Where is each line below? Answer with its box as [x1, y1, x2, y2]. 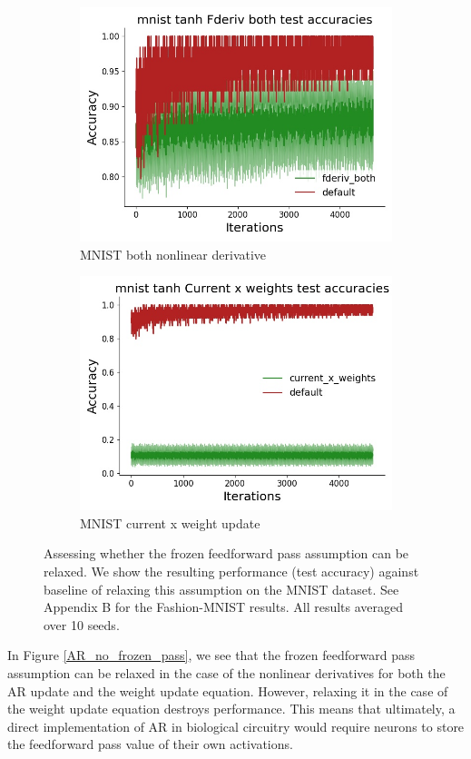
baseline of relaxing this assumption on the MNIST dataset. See [44, 579, 399, 598]
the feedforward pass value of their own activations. [7, 734, 293, 754]
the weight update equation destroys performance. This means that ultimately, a [7, 699, 456, 718]
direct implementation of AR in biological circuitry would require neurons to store [7, 716, 465, 735]
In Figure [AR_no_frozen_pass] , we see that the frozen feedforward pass [7, 646, 415, 665]
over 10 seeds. [44, 615, 120, 634]
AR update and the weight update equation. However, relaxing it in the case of [7, 681, 448, 700]
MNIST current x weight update [80, 513, 260, 532]
